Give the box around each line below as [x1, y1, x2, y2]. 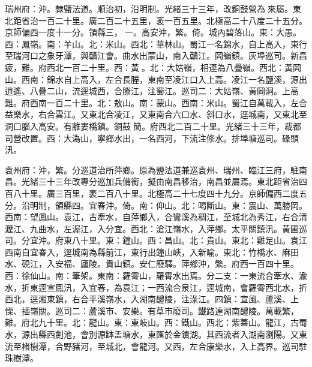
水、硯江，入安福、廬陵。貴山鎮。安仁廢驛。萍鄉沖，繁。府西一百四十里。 [5, 257, 299, 270]
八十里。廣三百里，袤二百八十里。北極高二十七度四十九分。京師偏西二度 [13, 186, 299, 199]
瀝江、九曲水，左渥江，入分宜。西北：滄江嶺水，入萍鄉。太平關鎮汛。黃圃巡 [5, 222, 307, 234]
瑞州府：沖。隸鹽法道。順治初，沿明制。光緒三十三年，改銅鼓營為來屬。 [5, 2, 293, 14]
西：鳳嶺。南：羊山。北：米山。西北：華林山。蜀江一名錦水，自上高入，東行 [5, 37, 307, 50]
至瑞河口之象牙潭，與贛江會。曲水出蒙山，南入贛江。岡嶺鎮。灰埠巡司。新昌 [5, 49, 307, 62]
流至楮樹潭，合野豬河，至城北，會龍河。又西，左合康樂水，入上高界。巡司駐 [5, 339, 307, 352]
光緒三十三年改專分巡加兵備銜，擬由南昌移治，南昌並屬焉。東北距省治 [21, 175, 299, 188]
